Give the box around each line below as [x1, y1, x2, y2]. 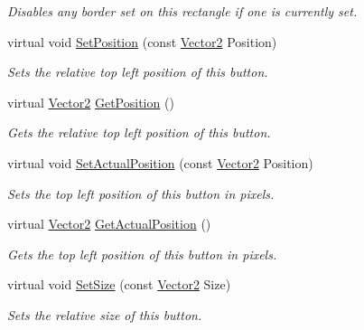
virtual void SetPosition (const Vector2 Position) [7, 32, 277, 51]
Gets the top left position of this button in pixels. [7, 244, 277, 263]
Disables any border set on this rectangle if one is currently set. [7, 2, 358, 20]
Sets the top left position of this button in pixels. [7, 184, 275, 203]
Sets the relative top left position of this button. [7, 62, 268, 81]
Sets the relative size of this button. [7, 305, 202, 324]
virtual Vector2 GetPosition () [7, 92, 174, 111]
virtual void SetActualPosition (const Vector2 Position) [7, 153, 313, 172]
